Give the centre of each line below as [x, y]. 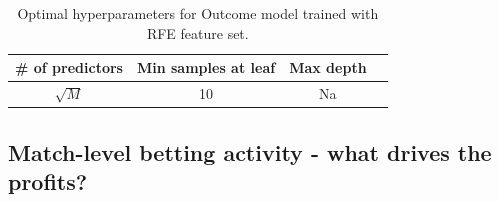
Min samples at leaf [206, 67]
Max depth [328, 67]
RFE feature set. [197, 32]
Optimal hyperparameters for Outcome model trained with [198, 13]
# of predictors [69, 67]
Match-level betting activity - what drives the [250, 151]
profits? [48, 180]
